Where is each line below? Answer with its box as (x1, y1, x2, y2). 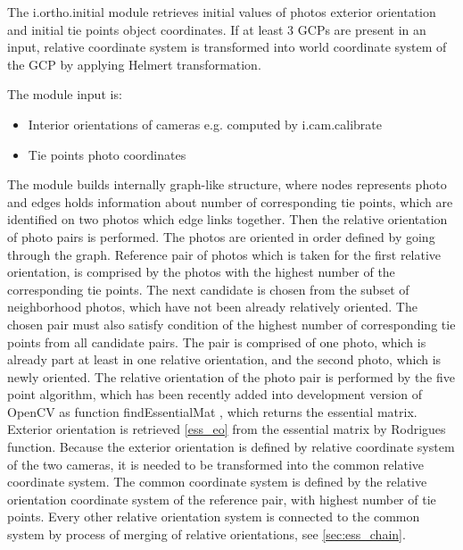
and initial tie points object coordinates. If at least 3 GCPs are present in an (7, 20, 426, 38)
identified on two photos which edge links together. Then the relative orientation (7, 210, 448, 229)
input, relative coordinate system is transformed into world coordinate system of (7, 37, 447, 56)
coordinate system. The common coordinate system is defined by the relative (7, 472, 427, 491)
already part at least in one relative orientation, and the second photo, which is (7, 350, 442, 369)
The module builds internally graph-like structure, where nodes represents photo (7, 175, 447, 194)
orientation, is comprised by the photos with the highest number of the (7, 262, 395, 281)
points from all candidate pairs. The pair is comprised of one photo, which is (7, 332, 426, 351)
